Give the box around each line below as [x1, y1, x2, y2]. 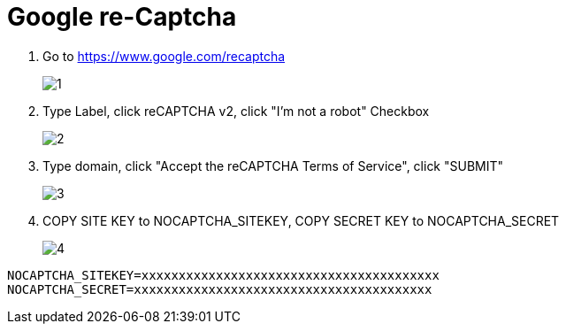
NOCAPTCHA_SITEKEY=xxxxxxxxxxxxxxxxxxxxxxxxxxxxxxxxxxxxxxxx [7, 267, 440, 282]
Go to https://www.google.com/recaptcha [42, 48, 286, 64]
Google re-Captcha [7, 2, 237, 32]
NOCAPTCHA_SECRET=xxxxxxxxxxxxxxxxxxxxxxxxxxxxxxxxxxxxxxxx [7, 281, 432, 296]
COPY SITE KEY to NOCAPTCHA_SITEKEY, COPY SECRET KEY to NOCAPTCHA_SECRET [42, 212, 560, 228]
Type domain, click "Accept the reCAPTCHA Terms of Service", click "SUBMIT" [42, 158, 504, 173]
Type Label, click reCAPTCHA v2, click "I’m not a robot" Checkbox [42, 103, 430, 119]
